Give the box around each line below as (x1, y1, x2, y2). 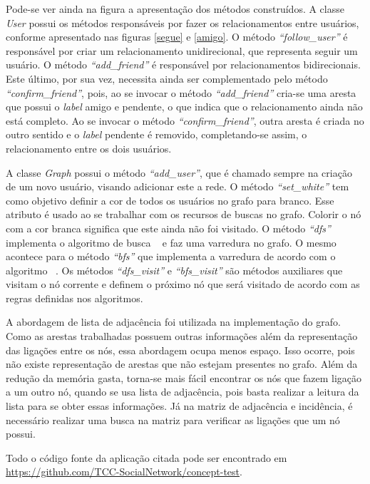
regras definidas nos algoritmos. (6, 290, 143, 305)
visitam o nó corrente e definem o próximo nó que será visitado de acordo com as (6, 277, 360, 292)
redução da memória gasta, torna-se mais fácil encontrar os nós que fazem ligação (6, 370, 362, 385)
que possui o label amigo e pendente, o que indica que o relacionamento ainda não (6, 99, 363, 114)
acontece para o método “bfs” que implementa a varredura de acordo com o (6, 249, 336, 264)
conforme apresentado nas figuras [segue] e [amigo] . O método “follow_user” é (6, 29, 348, 44)
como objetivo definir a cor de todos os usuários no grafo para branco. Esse (6, 192, 334, 207)
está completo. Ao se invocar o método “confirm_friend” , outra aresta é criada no (6, 113, 364, 128)
